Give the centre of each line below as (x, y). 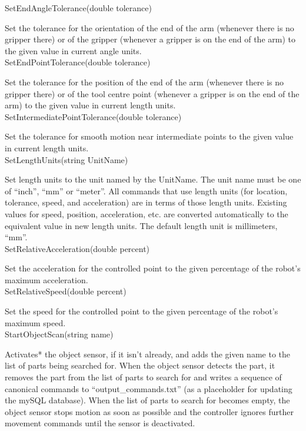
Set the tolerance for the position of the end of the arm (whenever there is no (144, 82)
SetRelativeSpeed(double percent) (66, 291)
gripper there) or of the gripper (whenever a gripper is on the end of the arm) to (150, 39)
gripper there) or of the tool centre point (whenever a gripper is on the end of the (152, 93)
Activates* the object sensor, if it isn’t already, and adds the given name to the (148, 354)
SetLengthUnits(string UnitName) (66, 159)
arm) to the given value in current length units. (90, 105)
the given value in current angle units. (73, 50)
